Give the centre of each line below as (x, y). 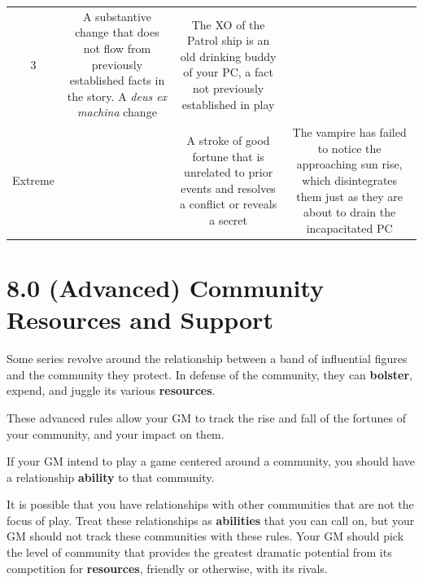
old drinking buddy (228, 56)
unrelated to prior (229, 172)
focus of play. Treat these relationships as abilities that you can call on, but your (211, 520)
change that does (117, 32)
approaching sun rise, (349, 164)
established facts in (117, 80)
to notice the (349, 148)
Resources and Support (140, 319)
